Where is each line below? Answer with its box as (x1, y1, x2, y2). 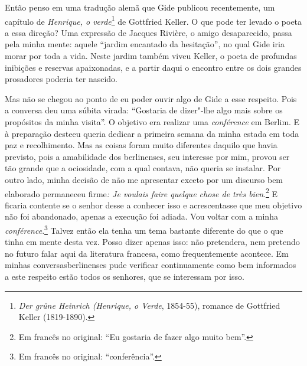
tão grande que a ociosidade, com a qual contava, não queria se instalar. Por (5, 162, 281, 174)
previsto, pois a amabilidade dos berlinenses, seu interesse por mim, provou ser (5, 150, 290, 162)
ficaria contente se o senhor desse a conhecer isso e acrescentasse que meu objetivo (5, 198, 302, 211)
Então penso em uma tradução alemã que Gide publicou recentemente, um (5, 1, 275, 13)
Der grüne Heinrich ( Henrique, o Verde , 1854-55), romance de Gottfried (18, 299, 280, 311)
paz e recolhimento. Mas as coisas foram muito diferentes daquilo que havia (5, 139, 277, 151)
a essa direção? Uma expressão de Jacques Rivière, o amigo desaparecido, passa (5, 26, 292, 38)
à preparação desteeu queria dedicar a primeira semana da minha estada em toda (5, 127, 299, 139)
